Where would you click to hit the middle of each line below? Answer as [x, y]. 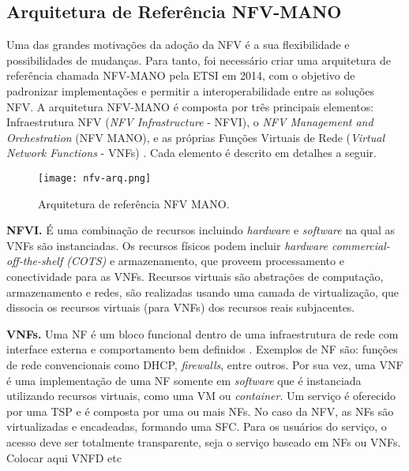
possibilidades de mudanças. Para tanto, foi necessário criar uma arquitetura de [199, 60]
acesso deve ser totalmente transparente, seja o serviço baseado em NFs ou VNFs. [204, 441]
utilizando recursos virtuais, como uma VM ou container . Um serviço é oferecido [201, 396]
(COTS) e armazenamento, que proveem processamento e [205, 261]
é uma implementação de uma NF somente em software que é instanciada [184, 380]
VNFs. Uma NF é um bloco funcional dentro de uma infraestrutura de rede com [203, 333]
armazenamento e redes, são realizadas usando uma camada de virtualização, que [203, 292]
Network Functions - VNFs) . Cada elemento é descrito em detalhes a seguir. [191, 153]
